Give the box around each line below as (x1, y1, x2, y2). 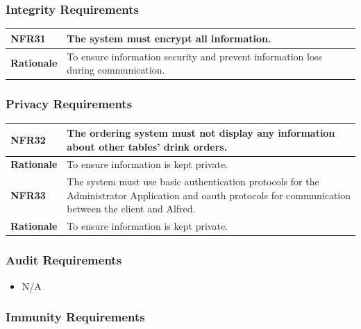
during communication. (67, 62, 165, 77)
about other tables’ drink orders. (67, 139, 228, 153)
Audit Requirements (6, 251, 122, 269)
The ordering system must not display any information (67, 125, 335, 140)
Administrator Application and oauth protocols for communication (67, 187, 351, 202)
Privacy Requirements (6, 95, 133, 112)
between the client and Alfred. (67, 201, 196, 216)
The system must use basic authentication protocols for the (67, 174, 319, 189)
